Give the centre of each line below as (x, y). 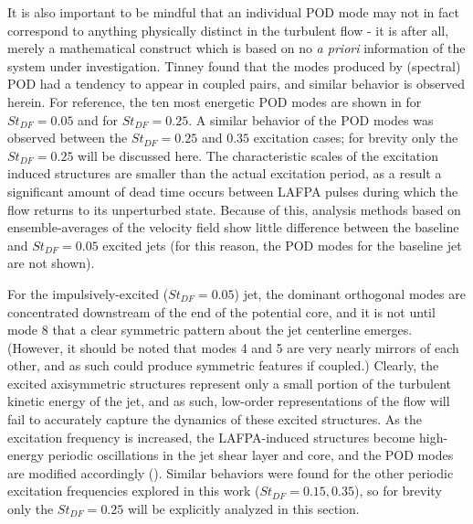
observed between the (68, 138)
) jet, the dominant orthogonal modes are (350, 293)
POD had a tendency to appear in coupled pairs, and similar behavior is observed (236, 84)
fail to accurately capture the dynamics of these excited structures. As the (215, 419)
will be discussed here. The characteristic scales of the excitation (258, 155)
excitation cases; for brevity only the (356, 138)
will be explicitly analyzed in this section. (243, 509)
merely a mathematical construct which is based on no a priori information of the (236, 48)
